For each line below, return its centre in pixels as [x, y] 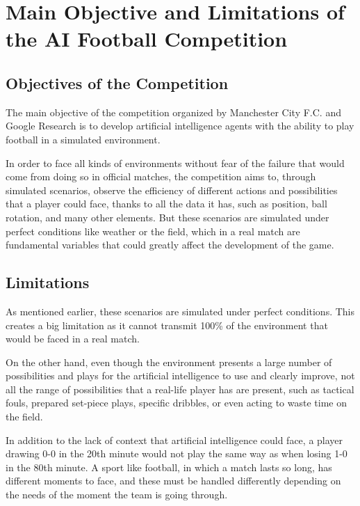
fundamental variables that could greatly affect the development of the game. [170, 245]
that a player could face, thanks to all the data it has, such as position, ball [166, 204]
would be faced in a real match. [73, 339]
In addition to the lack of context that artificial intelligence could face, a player [174, 440]
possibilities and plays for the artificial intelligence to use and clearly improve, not [180, 375]
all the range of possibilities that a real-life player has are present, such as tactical [180, 389]
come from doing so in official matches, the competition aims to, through [161, 176]
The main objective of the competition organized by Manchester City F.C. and [173, 112]
